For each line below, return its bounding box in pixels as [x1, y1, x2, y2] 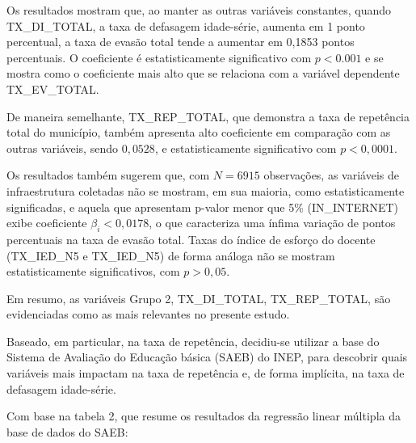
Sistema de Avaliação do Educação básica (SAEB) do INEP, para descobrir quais [6, 348, 408, 365]
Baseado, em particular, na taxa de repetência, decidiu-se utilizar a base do [6, 332, 380, 349]
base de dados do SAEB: [6, 423, 128, 440]
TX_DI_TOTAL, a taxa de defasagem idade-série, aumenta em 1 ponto [6, 17, 365, 34]
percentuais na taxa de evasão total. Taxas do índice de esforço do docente [6, 230, 376, 247]
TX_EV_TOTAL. [6, 80, 99, 97]
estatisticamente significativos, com [6, 263, 180, 280]
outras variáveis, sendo [6, 139, 118, 156]
